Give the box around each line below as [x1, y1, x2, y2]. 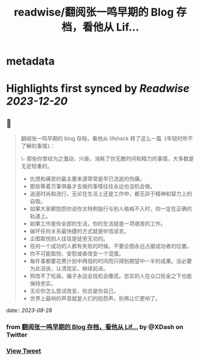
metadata [6, 54, 55, 68]
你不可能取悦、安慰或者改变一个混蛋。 [29, 250, 124, 257]
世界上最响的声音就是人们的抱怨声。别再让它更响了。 [29, 295, 161, 302]
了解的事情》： [20, 142, 56, 150]
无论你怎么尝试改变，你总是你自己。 [29, 288, 119, 295]
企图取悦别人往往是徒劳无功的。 [29, 235, 109, 242]
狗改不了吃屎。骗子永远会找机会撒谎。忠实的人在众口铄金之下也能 [29, 273, 192, 280]
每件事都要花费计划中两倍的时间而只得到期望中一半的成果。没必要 [29, 258, 192, 265]
